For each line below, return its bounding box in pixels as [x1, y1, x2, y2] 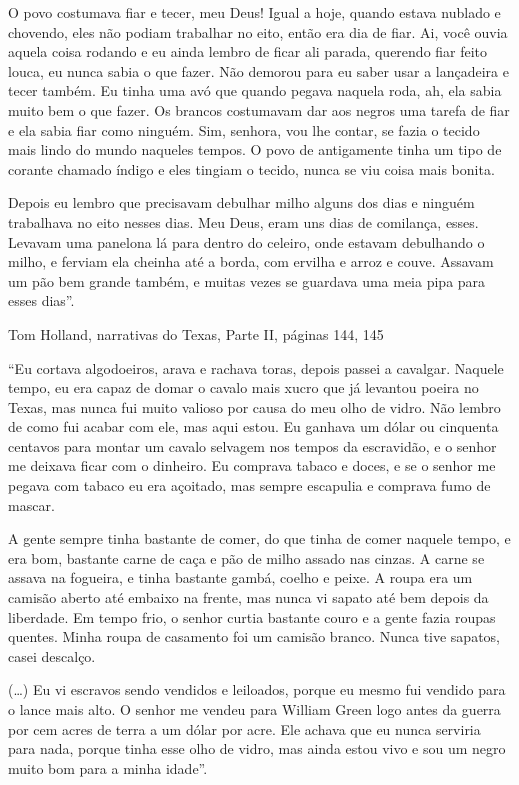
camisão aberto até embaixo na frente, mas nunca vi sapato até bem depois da [8, 587, 489, 608]
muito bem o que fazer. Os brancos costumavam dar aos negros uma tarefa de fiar [8, 99, 510, 120]
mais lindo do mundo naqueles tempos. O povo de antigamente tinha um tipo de [8, 139, 502, 160]
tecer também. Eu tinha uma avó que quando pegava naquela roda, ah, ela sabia [8, 80, 502, 101]
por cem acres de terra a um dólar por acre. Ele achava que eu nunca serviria [8, 718, 481, 739]
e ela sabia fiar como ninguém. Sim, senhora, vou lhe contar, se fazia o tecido [8, 119, 480, 140]
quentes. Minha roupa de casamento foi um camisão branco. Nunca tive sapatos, [8, 626, 500, 647]
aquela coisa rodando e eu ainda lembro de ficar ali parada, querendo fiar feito [8, 41, 488, 62]
